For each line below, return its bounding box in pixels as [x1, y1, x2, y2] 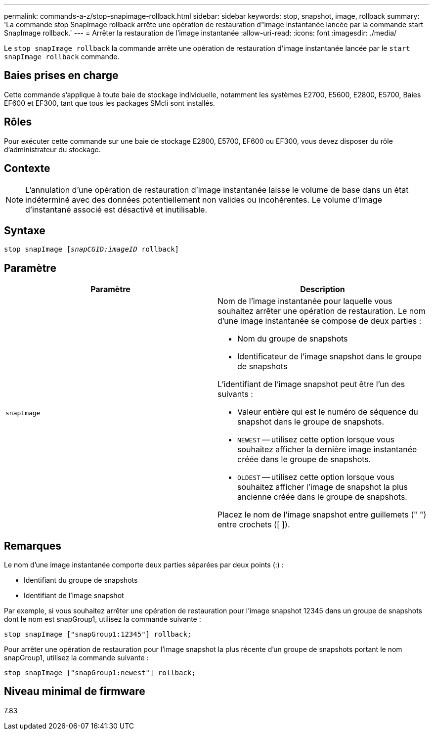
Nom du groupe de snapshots [237, 334, 348, 344]
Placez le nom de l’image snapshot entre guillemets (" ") [217, 510, 427, 520]
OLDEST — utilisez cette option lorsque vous [237, 472, 394, 482]
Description [300, 284, 345, 295]
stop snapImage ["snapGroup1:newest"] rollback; [4, 669, 196, 677]
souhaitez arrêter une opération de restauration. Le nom [217, 306, 426, 316]
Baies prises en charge [4, 69, 119, 82]
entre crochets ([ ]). [217, 519, 290, 530]
